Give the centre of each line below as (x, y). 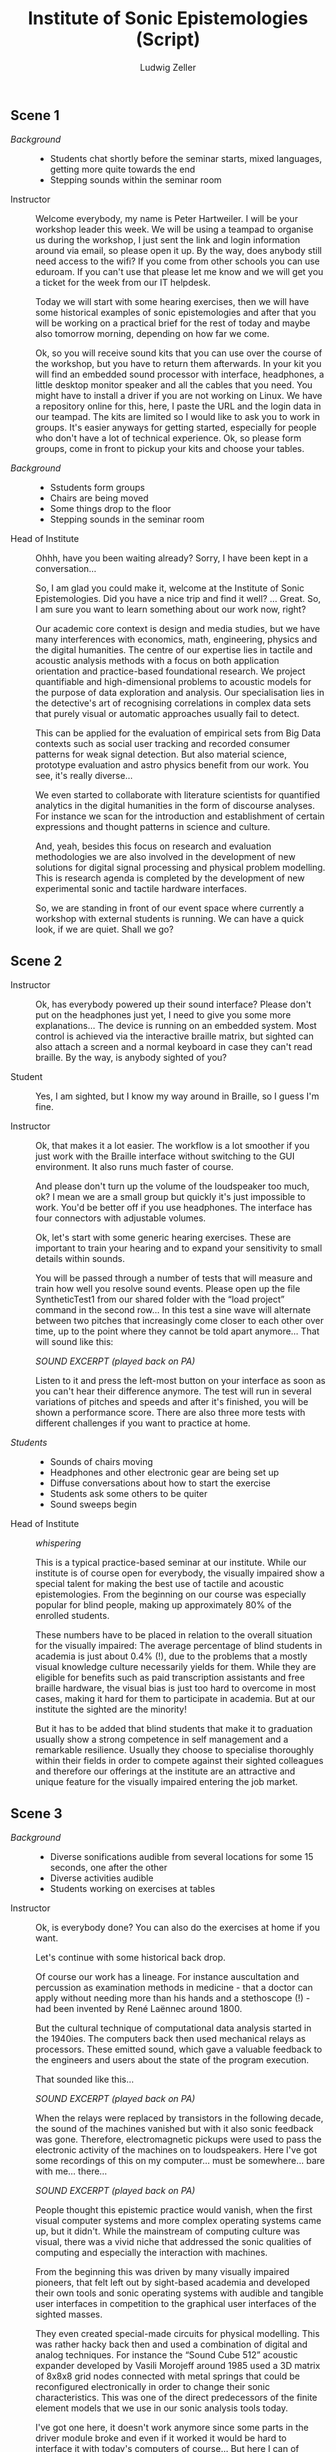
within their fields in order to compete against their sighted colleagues (179, 1761)
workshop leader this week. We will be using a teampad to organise (174, 229)
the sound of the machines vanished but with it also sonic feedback (174, 2128)
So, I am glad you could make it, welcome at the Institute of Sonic (170, 588)
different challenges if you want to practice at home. (143, 1423)
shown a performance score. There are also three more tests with (170, 1413)
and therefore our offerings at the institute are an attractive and (165, 1771)
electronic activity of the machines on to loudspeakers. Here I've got (176, 2149)
